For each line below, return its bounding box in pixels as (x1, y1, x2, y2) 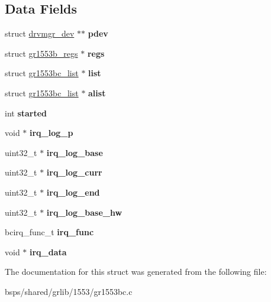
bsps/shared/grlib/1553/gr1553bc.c (5, 285, 133, 297)
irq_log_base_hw (46, 206, 122, 218)
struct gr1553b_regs (5, 47, 78, 59)
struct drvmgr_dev (5, 27, 75, 40)
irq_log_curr (46, 166, 102, 178)
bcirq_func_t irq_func (5, 226, 94, 238)
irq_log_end (46, 186, 100, 198)
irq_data (30, 245, 67, 258)
